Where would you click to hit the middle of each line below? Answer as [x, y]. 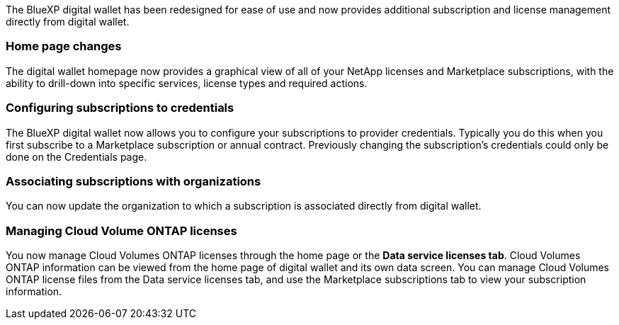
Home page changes [64, 46]
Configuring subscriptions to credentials [120, 108]
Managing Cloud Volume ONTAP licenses [121, 230]
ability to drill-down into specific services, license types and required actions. [187, 83]
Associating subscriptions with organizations [134, 181]
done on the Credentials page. [76, 156]
